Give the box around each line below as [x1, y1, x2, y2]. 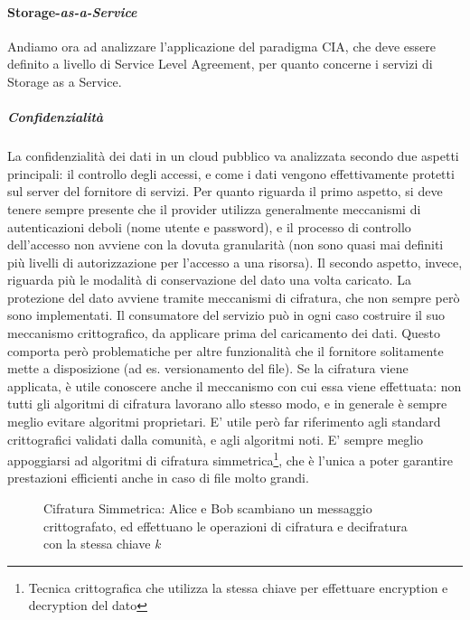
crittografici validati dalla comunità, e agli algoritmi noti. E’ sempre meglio [7, 429, 424, 448]
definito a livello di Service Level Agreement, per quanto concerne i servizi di [7, 54, 433, 73]
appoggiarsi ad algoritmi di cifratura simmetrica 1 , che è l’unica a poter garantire [7, 448, 453, 469]
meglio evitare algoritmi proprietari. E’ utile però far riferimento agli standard [7, 412, 441, 431]
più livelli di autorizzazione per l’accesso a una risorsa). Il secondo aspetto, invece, [7, 252, 463, 271]
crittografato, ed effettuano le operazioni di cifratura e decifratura [43, 516, 408, 535]
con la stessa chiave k [43, 534, 161, 553]
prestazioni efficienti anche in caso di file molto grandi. [7, 468, 309, 487]
